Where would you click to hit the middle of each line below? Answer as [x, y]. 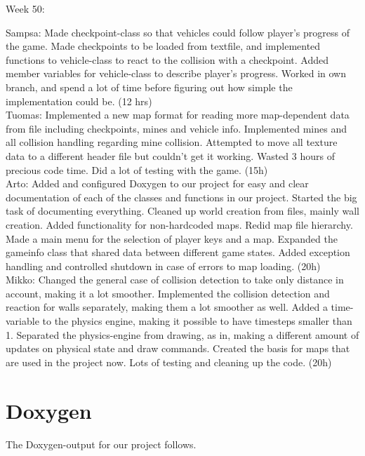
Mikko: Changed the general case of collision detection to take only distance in [175, 280]
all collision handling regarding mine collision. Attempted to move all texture [172, 142]
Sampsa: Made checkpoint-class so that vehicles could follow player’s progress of [178, 32]
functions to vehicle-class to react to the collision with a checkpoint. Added [167, 59]
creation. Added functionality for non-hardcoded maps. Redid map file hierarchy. [179, 224]
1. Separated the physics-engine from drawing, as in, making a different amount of [182, 334]
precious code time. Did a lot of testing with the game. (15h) [137, 169]
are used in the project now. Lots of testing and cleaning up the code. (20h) [169, 362]
